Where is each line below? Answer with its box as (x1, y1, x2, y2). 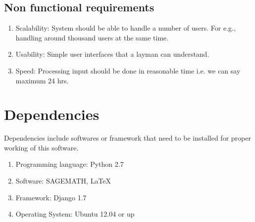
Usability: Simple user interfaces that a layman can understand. (15, 49, 209, 59)
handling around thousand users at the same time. (15, 32, 169, 42)
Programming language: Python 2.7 (15, 159, 124, 169)
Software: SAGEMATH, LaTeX (15, 176, 111, 186)
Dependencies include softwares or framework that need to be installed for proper (4, 133, 251, 143)
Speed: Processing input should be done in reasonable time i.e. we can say (15, 65, 241, 75)
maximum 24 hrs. (15, 75, 69, 85)
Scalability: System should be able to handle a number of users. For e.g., (15, 23, 236, 33)
